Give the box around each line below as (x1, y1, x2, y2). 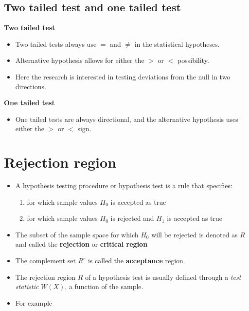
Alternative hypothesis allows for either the (15, 55, 144, 65)
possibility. (178, 55, 209, 65)
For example (15, 297, 53, 308)
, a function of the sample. (65, 281, 143, 292)
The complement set (15, 255, 76, 266)
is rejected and (110, 213, 154, 223)
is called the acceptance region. (88, 255, 185, 266)
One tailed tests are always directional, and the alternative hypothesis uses (15, 114, 238, 124)
